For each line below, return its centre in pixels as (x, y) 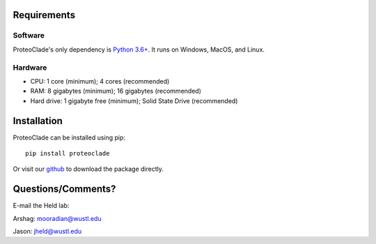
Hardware (30, 68)
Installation (38, 121)
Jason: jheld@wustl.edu (47, 231)
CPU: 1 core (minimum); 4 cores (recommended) (100, 81)
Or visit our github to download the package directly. (88, 169)
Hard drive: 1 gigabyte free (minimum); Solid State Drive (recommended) (134, 100)
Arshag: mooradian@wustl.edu (57, 218)
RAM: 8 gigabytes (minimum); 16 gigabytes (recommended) (116, 91)
